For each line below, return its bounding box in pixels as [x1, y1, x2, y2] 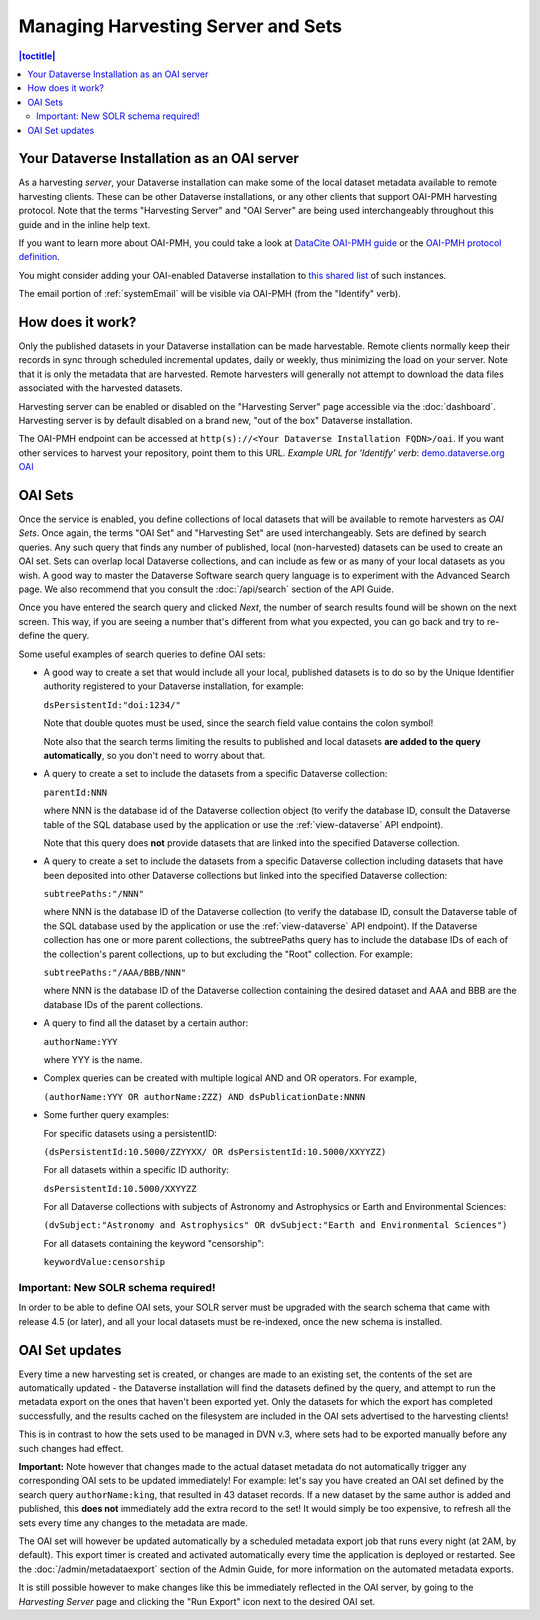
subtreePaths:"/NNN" [43, 888, 145, 900]
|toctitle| [18, 50, 56, 62]
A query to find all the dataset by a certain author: [43, 1017, 249, 1029]
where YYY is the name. [43, 1053, 143, 1065]
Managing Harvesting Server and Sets [18, 15, 342, 37]
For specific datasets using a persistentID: [43, 1127, 217, 1139]
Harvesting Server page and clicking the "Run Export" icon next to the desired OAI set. [18, 1595, 376, 1607]
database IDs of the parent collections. [43, 998, 204, 1010]
